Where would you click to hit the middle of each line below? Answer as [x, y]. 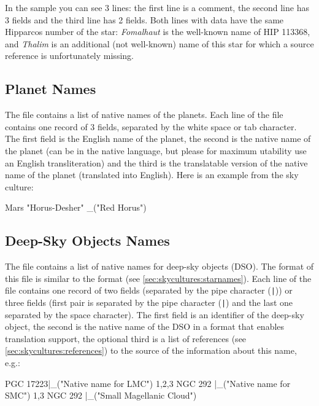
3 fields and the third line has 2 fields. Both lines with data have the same [144, 19]
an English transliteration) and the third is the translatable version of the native [156, 162]
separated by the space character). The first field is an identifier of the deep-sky [155, 314]
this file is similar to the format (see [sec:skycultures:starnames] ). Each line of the [158, 278]
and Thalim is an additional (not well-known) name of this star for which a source [159, 43]
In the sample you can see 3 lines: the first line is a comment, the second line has [157, 7]
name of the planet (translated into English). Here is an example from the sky [152, 175]
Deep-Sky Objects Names [87, 240]
